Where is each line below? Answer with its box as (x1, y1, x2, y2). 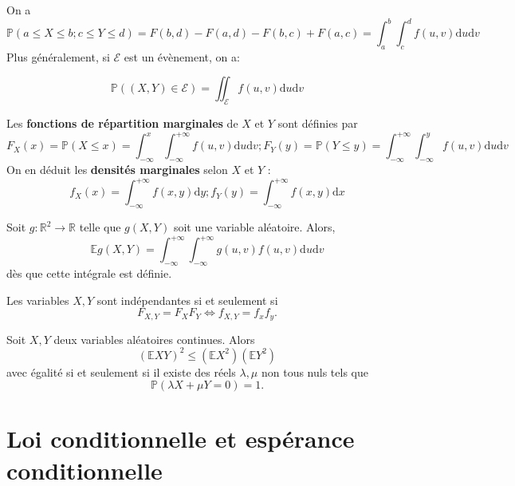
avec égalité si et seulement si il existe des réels (6, 363, 236, 380)
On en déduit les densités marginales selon (6, 161, 228, 178)
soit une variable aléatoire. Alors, (173, 219, 336, 235)
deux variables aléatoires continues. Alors (53, 330, 255, 347)
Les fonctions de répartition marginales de (6, 115, 238, 132)
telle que (79, 219, 121, 235)
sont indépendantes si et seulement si (96, 291, 278, 308)
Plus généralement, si (6, 48, 110, 65)
